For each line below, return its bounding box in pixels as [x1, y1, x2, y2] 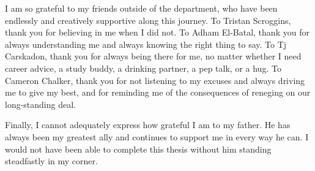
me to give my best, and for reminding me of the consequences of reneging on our [5, 86, 311, 99]
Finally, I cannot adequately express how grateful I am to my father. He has [5, 118, 291, 131]
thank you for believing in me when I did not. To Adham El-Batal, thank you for [5, 26, 309, 39]
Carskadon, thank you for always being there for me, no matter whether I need [5, 50, 302, 63]
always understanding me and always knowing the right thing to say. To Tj [5, 37, 287, 50]
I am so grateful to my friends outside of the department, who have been [5, 2, 278, 14]
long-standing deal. [5, 97, 76, 110]
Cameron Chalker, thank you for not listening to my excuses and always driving [5, 74, 305, 86]
